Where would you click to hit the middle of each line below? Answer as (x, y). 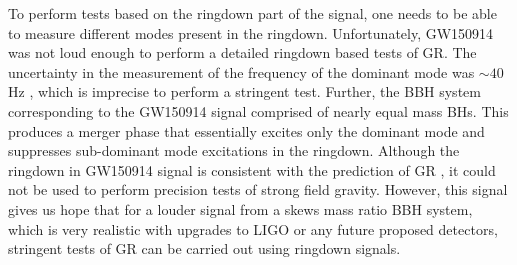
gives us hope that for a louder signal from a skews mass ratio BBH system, (240, 208)
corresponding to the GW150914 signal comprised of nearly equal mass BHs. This (258, 110)
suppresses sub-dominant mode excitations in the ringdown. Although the (234, 150)
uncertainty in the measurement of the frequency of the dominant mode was (241, 71)
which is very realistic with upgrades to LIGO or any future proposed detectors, (253, 228)
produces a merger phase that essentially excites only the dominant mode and (246, 130)
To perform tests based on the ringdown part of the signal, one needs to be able (252, 13)
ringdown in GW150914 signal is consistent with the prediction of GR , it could (252, 169)
